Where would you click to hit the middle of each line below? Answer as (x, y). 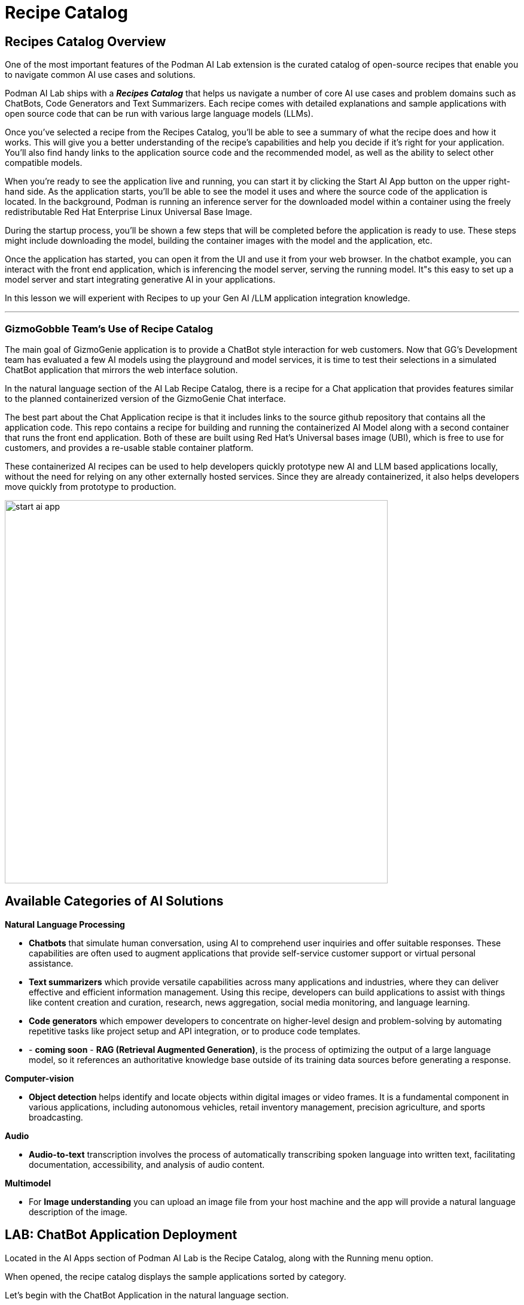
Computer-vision (39, 1078)
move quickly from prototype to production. (91, 486)
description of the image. (78, 1212)
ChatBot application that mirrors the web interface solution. (121, 370)
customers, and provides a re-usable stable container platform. (129, 447)
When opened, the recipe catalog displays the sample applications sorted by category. (176, 1276)
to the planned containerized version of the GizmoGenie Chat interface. (145, 398)
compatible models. (44, 163)
